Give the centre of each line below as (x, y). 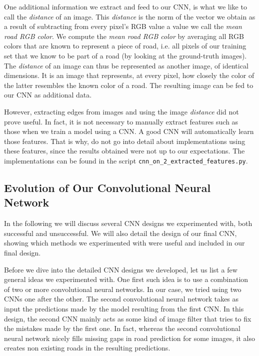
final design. (22, 252)
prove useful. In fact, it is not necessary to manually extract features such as (121, 121)
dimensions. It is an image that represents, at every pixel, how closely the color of (129, 75)
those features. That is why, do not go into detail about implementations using (125, 141)
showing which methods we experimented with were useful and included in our (124, 243)
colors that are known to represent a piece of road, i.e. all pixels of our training (125, 46)
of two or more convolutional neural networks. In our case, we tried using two (123, 289)
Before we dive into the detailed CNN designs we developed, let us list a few (121, 269)
